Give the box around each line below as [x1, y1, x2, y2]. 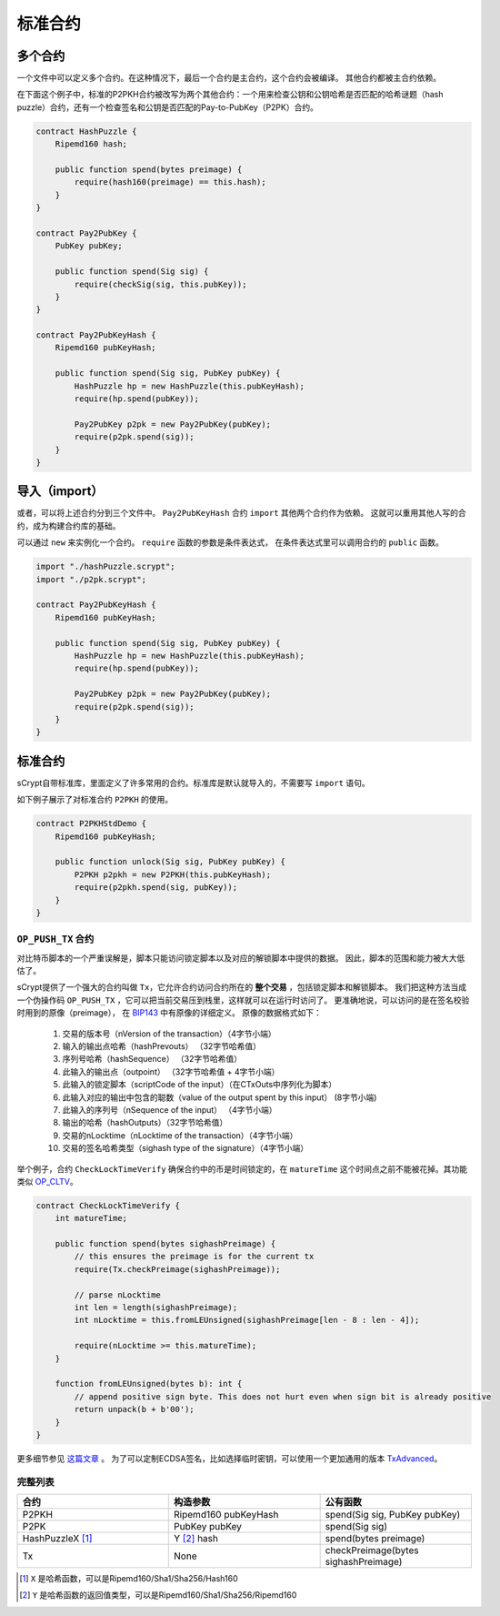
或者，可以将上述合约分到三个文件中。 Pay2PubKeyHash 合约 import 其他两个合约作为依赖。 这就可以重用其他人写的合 [16, 508, 467, 519]
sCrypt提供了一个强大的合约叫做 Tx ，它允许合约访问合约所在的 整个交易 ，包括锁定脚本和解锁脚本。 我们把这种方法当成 [16, 982, 467, 993]
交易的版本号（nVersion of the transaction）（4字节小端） [62, 1028, 276, 1039]
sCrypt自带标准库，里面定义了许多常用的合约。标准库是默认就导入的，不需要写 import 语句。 [16, 777, 370, 788]
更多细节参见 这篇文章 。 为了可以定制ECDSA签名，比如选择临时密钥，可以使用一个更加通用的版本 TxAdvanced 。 [16, 1452, 443, 1464]
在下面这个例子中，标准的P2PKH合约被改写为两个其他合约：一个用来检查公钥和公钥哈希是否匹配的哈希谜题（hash [16, 89, 445, 100]
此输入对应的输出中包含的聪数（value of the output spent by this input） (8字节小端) [62, 1092, 377, 1103]
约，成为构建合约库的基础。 [16, 520, 121, 531]
